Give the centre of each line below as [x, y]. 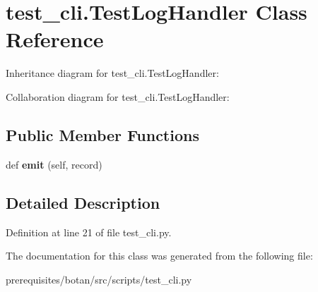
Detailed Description [83, 202]
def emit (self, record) [54, 164]
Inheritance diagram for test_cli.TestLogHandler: [112, 73]
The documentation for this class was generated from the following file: [159, 256]
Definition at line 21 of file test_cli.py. [89, 232]
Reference [55, 39]
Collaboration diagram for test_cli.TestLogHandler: [118, 96]
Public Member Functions [102, 134]
